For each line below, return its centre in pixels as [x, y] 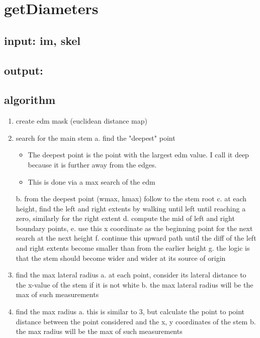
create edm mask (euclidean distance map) [81, 121]
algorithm [30, 100]
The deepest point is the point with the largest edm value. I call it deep [138, 155]
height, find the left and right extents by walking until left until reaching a [131, 208]
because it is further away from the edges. [92, 164]
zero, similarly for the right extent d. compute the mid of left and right [125, 218]
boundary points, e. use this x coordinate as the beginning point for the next [134, 228]
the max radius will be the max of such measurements [99, 331]
